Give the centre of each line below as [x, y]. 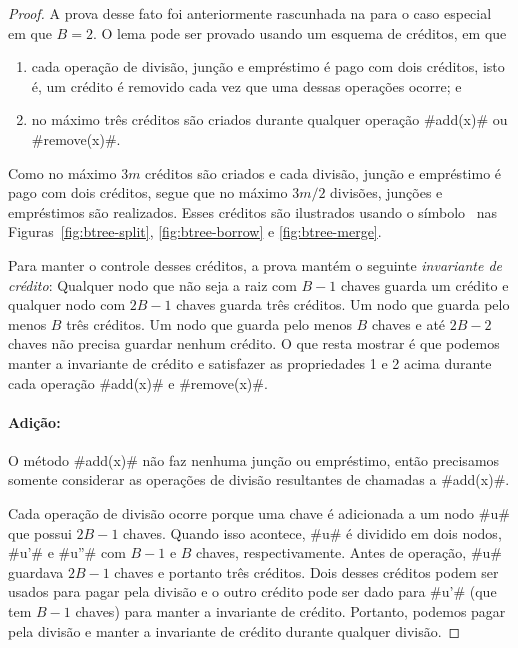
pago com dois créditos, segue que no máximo [148, 192]
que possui [40, 532]
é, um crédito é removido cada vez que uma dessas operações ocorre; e [246, 85]
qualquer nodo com [67, 304]
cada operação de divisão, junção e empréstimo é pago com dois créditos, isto [268, 66]
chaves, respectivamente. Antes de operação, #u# [349, 552]
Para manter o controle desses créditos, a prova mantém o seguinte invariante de [255, 264]
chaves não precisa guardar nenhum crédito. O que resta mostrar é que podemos [254, 343]
